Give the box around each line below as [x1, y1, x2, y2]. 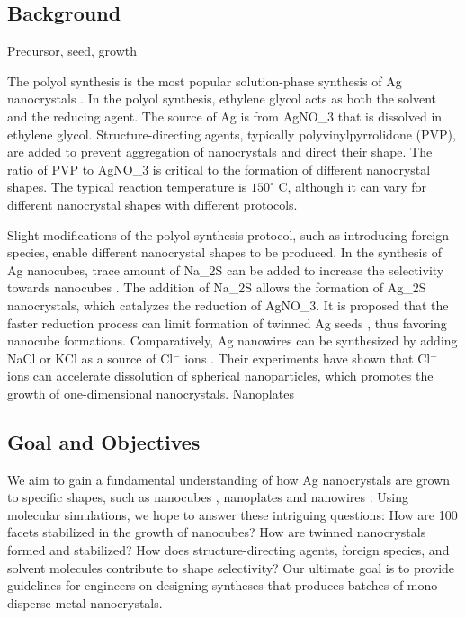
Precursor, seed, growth [7, 41, 138, 60]
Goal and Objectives [7, 427, 201, 455]
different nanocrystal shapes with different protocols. [7, 194, 298, 213]
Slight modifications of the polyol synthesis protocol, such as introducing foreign [7, 225, 450, 244]
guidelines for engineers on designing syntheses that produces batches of [7, 576, 404, 595]
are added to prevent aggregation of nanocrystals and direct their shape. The [7, 142, 433, 161]
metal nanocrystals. [55, 593, 163, 612]
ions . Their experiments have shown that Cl [184, 348, 431, 367]
